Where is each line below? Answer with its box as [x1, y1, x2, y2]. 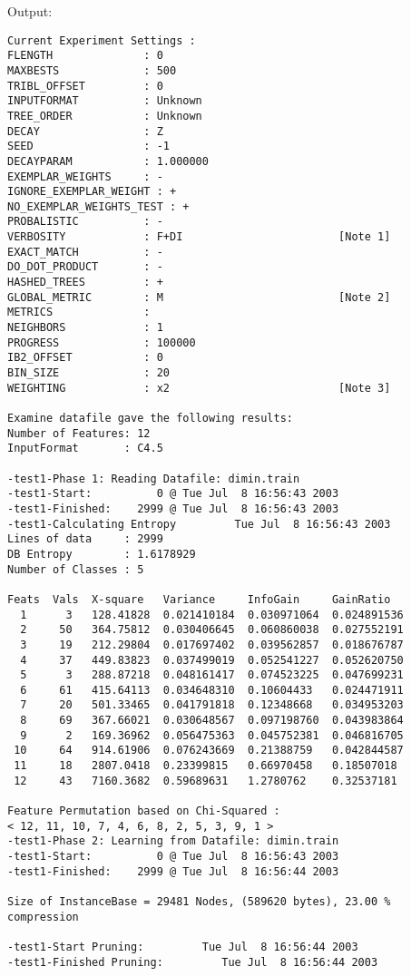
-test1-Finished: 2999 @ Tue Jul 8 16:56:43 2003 [7, 502, 339, 515]
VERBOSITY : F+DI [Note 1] [7, 230, 391, 244]
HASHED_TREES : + [7, 276, 163, 289]
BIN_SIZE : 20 [7, 366, 170, 380]
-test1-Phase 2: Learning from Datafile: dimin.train [7, 834, 339, 848]
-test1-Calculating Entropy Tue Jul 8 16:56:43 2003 [7, 517, 391, 531]
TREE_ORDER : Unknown [7, 109, 202, 122]
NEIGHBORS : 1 [7, 321, 163, 335]
